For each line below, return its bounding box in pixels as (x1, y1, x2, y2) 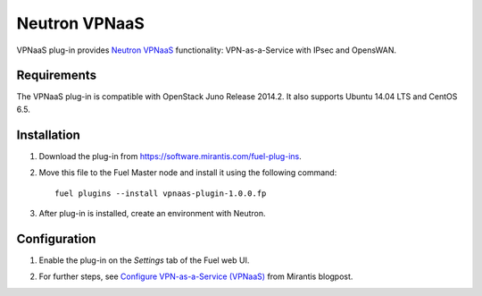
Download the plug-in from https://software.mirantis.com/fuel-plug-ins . (38, 150, 303, 161)
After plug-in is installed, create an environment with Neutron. (38, 207, 266, 218)
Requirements (16, 68, 97, 83)
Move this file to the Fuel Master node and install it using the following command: (38, 167, 337, 178)
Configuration (16, 231, 96, 246)
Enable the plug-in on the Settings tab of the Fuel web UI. (38, 255, 250, 266)
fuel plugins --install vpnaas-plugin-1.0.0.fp (54, 188, 267, 199)
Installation (16, 127, 80, 142)
